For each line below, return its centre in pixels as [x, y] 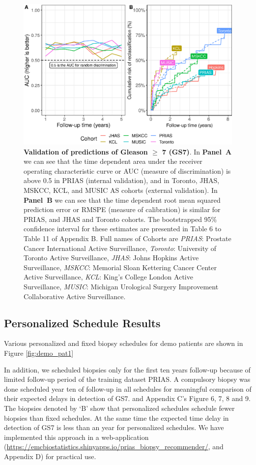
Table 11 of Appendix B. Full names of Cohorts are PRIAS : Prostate [128, 238]
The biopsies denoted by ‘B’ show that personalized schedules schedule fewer [119, 408]
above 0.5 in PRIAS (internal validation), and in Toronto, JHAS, [122, 180]
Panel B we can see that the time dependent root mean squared [122, 200]
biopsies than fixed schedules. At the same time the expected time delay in [116, 418]
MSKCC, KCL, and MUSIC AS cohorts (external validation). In [121, 190]
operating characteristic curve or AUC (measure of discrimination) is [127, 170]
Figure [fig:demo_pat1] [39, 353]
